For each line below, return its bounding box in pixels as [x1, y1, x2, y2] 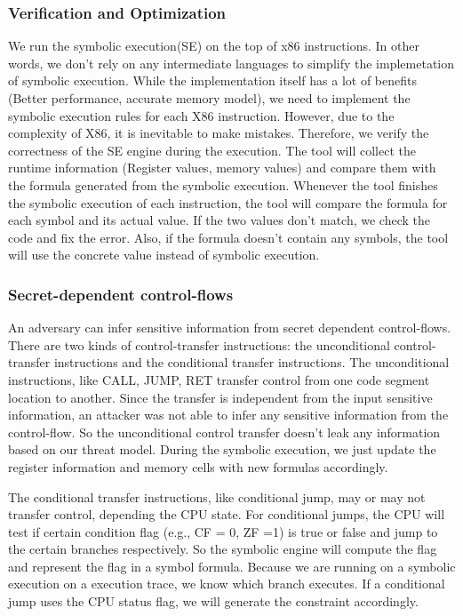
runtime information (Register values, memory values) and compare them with [8, 158, 436, 177]
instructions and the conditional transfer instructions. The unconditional [53, 353, 450, 372]
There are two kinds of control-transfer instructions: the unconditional [8, 335, 390, 354]
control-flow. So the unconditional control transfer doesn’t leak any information [8, 422, 441, 441]
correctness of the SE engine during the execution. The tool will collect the [8, 140, 416, 159]
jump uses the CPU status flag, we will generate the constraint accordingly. [8, 592, 419, 611]
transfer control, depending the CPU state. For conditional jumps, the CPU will [8, 505, 445, 524]
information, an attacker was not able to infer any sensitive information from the [8, 405, 449, 424]
